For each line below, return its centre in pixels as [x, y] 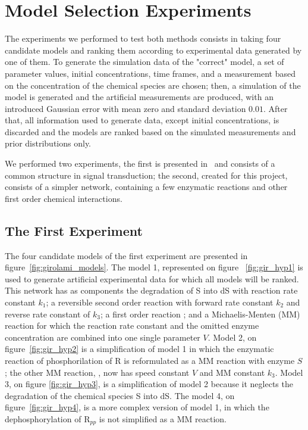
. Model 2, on [232, 337]
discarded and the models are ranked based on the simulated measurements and [150, 131]
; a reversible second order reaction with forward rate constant [160, 302]
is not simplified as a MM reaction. [163, 418]
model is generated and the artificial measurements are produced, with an [139, 97]
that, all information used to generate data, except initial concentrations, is [142, 120]
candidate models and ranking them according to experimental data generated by [153, 50]
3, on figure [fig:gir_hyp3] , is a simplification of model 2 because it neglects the [149, 384]
